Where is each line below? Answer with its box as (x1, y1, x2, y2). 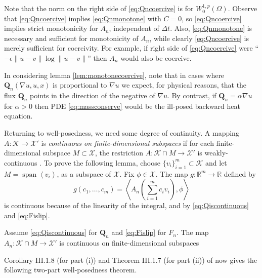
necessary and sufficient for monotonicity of (4, 32, 139, 43)
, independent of (109, 23, 159, 33)
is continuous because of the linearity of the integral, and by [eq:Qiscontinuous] (4, 200, 249, 211)
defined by (224, 168, 256, 179)
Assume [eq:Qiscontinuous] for (4, 227, 98, 237)
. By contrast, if (167, 90, 216, 100)
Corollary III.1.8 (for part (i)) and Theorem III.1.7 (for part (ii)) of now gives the (4, 254, 257, 265)
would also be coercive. (120, 52, 192, 63)
